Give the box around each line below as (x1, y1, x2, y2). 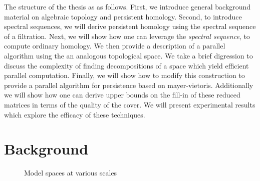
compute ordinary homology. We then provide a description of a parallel (4, 40, 225, 51)
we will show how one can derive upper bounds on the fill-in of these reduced (4, 89, 240, 100)
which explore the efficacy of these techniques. (4, 109, 145, 119)
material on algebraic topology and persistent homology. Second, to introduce (4, 11, 242, 21)
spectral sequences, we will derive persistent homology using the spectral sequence (4, 21, 256, 31)
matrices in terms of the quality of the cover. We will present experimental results (4, 99, 255, 109)
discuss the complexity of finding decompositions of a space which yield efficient (4, 60, 249, 70)
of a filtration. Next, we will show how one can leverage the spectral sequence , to (4, 30, 250, 41)
